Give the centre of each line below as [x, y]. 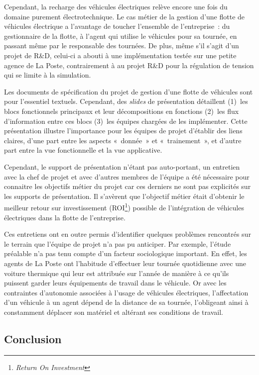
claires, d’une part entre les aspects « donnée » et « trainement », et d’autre [123, 140]
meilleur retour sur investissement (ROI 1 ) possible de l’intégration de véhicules [124, 207]
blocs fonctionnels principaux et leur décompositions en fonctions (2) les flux [122, 111]
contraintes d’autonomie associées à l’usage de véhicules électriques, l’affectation [126, 292]
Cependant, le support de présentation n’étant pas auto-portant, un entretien [122, 166]
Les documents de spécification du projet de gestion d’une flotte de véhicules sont [129, 91]
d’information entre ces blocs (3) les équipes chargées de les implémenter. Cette [126, 121]
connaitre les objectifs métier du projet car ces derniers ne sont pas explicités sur [128, 186]
